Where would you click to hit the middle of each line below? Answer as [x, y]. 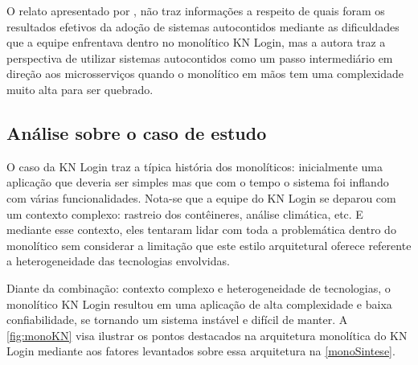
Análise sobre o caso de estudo [137, 132]
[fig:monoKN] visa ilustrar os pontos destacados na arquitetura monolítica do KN [207, 335]
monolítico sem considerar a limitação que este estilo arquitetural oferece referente [209, 245]
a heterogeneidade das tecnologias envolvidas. [118, 261]
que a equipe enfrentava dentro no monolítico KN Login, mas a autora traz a [196, 42]
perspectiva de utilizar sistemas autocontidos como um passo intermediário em [200, 57]
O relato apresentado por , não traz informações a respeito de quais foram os [196, 10]
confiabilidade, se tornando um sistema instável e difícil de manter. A [177, 320]
